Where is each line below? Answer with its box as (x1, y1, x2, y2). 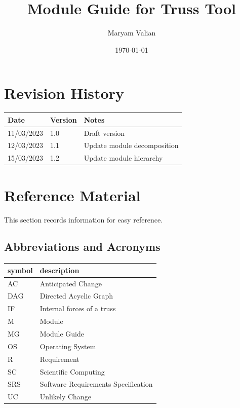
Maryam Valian (107, 27, 156, 38)
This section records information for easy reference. (4, 214, 163, 225)
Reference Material (4, 184, 141, 205)
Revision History (4, 83, 124, 103)
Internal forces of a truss (39, 303, 116, 314)
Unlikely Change (39, 391, 91, 402)
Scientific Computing (39, 366, 105, 377)
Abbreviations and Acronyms (4, 239, 161, 254)
